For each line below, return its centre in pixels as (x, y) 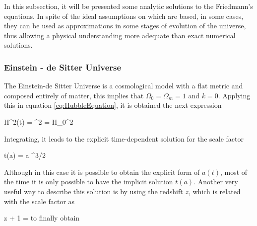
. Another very (216, 182)
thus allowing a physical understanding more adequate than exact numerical (120, 35)
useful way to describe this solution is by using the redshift (94, 191)
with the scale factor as (39, 201)
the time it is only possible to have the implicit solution (89, 182)
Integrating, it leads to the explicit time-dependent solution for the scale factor (124, 138)
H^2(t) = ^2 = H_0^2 (39, 121)
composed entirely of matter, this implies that (74, 95)
